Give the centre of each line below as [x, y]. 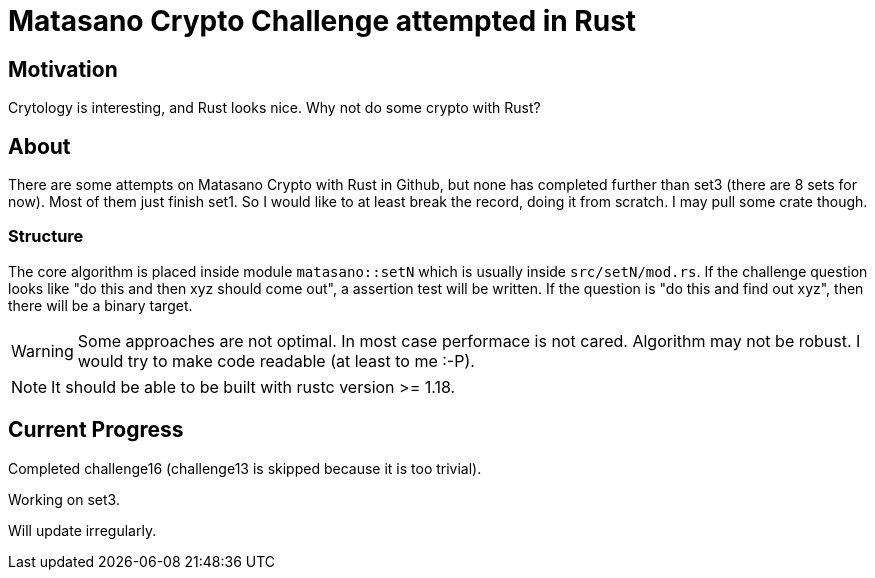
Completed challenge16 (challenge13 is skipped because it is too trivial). [245, 468]
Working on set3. [64, 499]
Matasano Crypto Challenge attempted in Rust [322, 21]
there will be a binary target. [100, 305]
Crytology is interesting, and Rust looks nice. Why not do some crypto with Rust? [274, 108]
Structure [46, 236]
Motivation [63, 69]
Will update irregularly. [82, 530]
